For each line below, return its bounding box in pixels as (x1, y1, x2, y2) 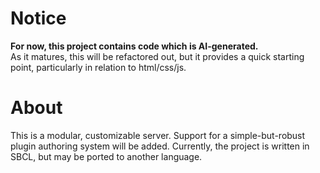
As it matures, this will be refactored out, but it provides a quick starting (10, 50, 305, 62)
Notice (10, 7, 67, 30)
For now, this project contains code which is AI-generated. (10, 40, 259, 52)
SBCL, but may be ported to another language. (10, 150, 203, 162)
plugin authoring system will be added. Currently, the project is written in (10, 140, 310, 152)
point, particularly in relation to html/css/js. (10, 61, 187, 73)
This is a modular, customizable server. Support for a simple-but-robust (10, 129, 306, 141)
